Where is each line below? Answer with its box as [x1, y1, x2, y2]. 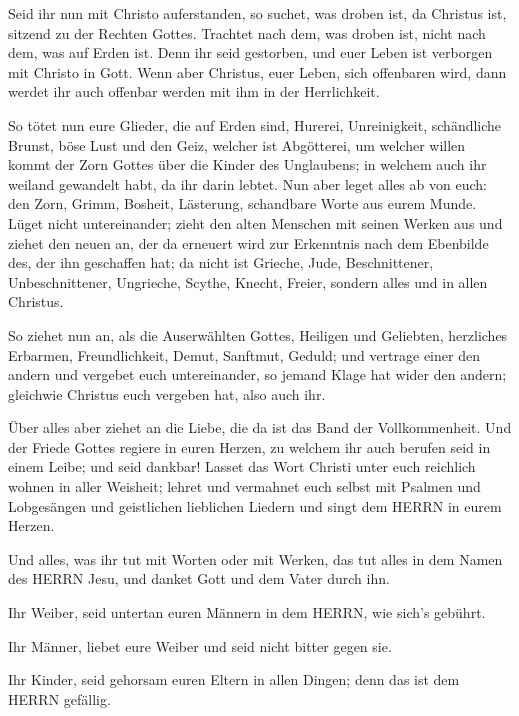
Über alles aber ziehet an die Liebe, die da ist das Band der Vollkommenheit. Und [8, 417, 512, 438]
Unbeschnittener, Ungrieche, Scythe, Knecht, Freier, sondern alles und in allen [8, 271, 488, 292]
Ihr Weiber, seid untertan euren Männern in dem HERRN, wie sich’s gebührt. [8, 602, 486, 623]
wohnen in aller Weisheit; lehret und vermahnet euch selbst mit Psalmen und [8, 476, 481, 497]
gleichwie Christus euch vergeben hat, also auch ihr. [8, 383, 326, 404]
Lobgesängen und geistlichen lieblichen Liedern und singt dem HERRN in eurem [8, 495, 502, 516]
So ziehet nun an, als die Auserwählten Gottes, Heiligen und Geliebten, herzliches [8, 324, 508, 345]
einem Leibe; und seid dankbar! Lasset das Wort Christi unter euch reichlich [8, 456, 476, 477]
